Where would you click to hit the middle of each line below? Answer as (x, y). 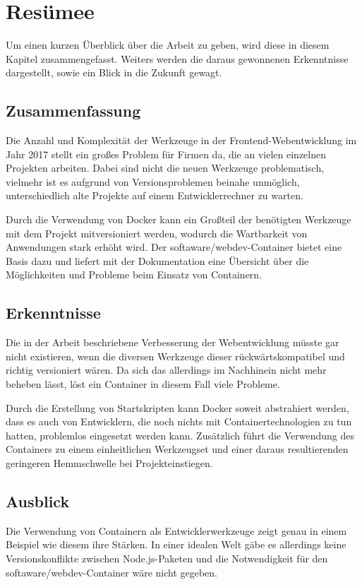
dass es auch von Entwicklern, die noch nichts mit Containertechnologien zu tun (179, 421)
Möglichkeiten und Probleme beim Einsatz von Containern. (134, 274)
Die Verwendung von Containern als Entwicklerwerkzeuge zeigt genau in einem (176, 530)
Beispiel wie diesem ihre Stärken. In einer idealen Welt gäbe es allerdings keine (176, 544)
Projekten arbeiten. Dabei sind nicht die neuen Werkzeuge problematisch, (165, 168)
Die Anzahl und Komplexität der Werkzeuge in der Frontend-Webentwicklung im (181, 140)
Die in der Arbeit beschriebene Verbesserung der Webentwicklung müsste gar (173, 342)
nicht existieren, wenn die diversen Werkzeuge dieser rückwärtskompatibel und (175, 356)
